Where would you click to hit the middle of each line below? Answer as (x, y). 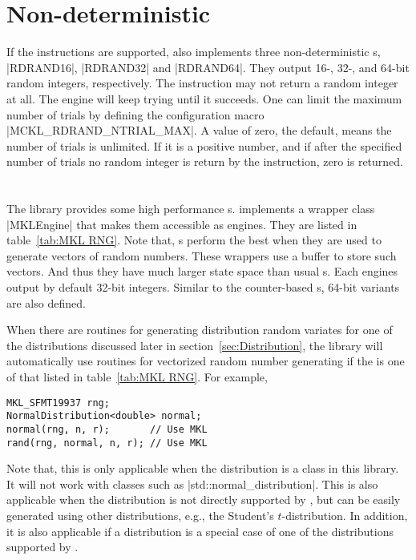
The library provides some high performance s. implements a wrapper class (191, 209)
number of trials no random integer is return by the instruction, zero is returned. (205, 161)
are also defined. (46, 302)
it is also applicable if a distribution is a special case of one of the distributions (200, 531)
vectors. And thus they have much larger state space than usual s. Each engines (202, 271)
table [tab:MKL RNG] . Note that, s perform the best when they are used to (194, 240)
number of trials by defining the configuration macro (135, 114)
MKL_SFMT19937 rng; (58, 403)
